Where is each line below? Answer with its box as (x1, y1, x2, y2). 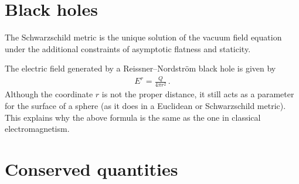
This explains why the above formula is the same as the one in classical (5, 111, 261, 123)
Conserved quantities (5, 156, 178, 180)
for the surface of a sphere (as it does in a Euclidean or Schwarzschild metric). (5, 99, 286, 111)
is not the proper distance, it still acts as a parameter (101, 88, 294, 100)
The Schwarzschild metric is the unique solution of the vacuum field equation (5, 31, 282, 43)
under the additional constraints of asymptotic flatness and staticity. (5, 42, 251, 54)
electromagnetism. (5, 122, 70, 135)
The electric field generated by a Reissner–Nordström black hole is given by (5, 62, 276, 74)
